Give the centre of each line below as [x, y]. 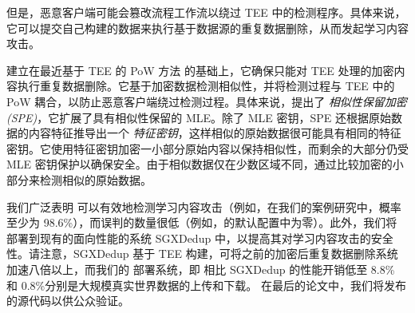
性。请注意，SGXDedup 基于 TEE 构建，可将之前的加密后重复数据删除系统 [202, 254]
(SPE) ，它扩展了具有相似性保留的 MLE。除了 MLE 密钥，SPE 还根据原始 [199, 117]
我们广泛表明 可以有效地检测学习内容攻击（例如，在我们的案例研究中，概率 [204, 206]
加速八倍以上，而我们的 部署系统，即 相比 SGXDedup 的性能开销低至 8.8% [201, 269]
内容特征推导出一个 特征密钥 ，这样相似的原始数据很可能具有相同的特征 [215, 133]
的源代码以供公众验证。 [68, 301]
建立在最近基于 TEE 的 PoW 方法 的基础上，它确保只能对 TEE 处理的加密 [200, 70]
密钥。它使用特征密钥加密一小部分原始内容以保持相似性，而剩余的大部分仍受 [207, 148]
